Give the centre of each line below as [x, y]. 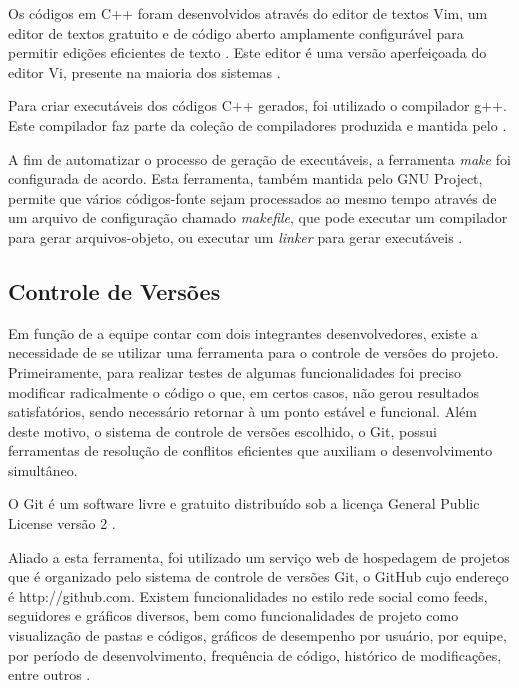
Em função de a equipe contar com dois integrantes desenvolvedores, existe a [243, 332]
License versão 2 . [62, 523]
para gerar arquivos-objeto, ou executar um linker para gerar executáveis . [235, 236]
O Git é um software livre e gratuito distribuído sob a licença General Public [244, 503]
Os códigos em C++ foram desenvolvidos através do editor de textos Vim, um [248, 13]
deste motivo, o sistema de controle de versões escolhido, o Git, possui [222, 430]
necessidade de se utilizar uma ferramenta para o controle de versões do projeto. [253, 352]
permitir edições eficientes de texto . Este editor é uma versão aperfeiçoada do [247, 52]
